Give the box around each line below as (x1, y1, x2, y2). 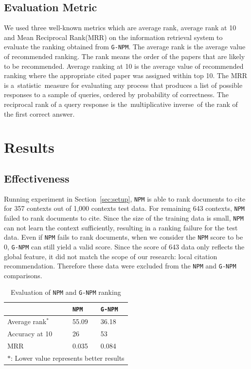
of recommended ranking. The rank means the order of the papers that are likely (4, 51, 245, 61)
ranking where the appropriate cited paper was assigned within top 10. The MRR (4, 70, 248, 81)
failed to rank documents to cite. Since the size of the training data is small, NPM (4, 213, 244, 223)
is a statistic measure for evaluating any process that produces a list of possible (4, 80, 243, 90)
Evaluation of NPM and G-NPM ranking (10, 287, 121, 297)
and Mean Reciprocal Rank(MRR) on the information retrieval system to (4, 32, 223, 42)
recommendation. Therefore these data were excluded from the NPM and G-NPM (4, 261, 236, 271)
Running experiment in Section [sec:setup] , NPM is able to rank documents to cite (4, 193, 246, 204)
